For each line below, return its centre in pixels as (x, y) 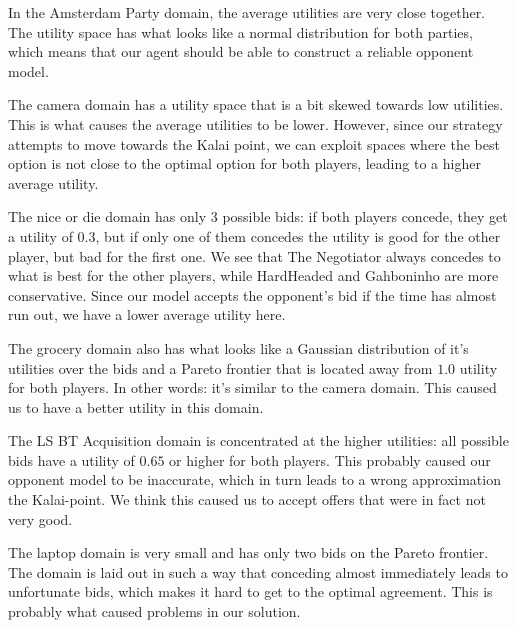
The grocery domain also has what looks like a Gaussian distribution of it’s (238, 347)
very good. (40, 518)
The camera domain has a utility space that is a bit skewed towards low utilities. (256, 104)
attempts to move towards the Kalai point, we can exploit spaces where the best (254, 143)
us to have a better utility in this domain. (136, 406)
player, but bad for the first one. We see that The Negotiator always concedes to (254, 255)
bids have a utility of (71, 459)
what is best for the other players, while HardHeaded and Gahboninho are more (253, 275)
